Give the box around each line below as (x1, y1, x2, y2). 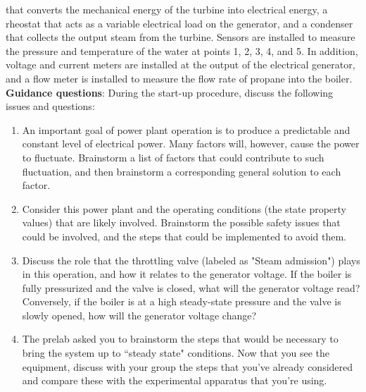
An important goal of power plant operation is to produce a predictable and (22, 122, 351, 137)
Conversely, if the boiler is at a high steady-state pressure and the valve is (22, 294, 341, 309)
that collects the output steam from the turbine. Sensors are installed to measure (6, 30, 355, 44)
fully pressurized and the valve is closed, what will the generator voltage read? (22, 280, 360, 295)
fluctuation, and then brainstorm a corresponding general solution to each (22, 164, 341, 178)
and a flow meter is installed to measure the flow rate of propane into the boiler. (6, 71, 353, 85)
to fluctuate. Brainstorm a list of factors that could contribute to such (22, 149, 324, 164)
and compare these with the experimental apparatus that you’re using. (22, 373, 327, 388)
